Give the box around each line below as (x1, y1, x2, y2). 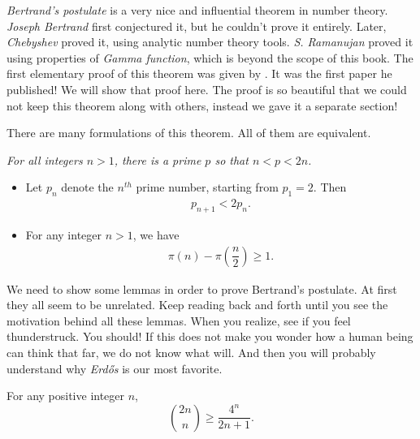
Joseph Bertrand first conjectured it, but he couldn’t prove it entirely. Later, (6, 17, 387, 34)
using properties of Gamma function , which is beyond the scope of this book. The (6, 49, 414, 66)
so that (214, 151, 249, 168)
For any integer (25, 226, 102, 243)
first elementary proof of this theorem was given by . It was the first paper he (6, 65, 392, 82)
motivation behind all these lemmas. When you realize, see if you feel (6, 312, 351, 329)
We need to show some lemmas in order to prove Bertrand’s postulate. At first (6, 280, 397, 297)
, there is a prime (114, 151, 201, 168)
